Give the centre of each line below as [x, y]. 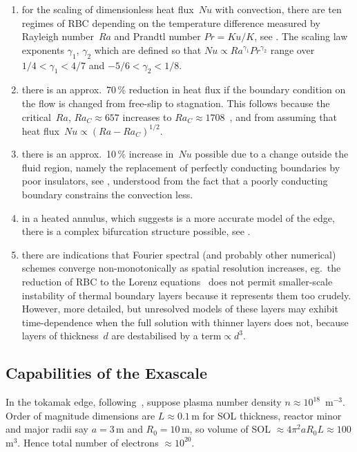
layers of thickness [60, 336]
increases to [147, 116]
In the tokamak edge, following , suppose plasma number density [144, 402]
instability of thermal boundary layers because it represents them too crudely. [186, 295]
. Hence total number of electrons [88, 442]
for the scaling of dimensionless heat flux [108, 9]
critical [36, 116]
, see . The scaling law [301, 36]
